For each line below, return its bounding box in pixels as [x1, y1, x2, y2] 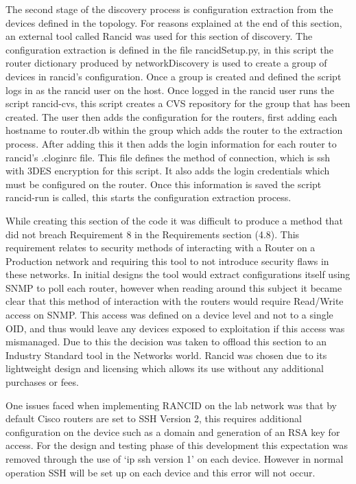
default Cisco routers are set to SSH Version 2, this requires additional [5, 411, 302, 426]
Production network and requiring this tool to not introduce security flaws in [5, 253, 329, 268]
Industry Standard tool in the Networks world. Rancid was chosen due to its [5, 347, 327, 362]
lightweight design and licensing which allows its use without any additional [5, 361, 324, 376]
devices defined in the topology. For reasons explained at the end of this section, [5, 15, 342, 30]
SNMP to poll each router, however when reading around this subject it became [5, 280, 342, 295]
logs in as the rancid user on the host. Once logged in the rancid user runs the [5, 82, 334, 97]
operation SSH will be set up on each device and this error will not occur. [5, 465, 316, 479]
